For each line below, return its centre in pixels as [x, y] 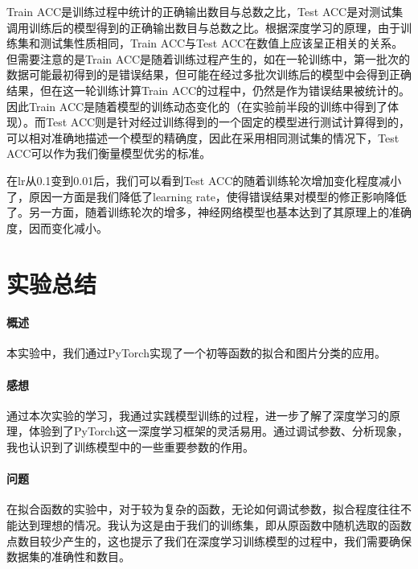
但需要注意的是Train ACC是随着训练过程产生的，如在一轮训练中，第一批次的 [209, 58]
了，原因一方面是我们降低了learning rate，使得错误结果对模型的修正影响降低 [207, 196]
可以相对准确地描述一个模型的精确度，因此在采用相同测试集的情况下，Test [203, 137]
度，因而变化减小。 [57, 227]
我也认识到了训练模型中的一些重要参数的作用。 [130, 447]
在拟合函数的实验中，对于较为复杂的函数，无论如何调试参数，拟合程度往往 [203, 509]
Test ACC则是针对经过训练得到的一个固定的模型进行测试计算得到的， [228, 122]
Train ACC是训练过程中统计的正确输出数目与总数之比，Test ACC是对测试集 [205, 11]
